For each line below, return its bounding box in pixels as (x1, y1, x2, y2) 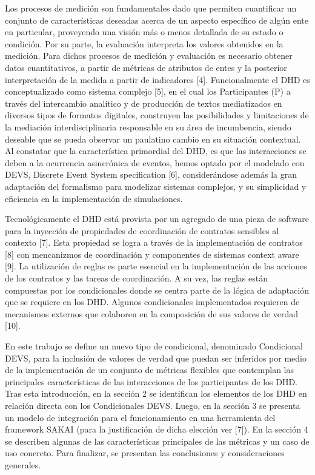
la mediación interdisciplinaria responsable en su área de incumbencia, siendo (5, 120, 291, 133)
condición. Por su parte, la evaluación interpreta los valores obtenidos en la (5, 37, 283, 50)
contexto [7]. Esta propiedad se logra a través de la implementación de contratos (5, 236, 303, 249)
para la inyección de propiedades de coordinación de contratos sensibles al (5, 224, 279, 237)
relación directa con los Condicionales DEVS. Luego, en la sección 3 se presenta (5, 399, 300, 411)
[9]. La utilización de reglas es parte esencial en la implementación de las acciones (5, 260, 307, 272)
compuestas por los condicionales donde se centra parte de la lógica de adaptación (5, 283, 310, 296)
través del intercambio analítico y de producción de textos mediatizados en (5, 96, 282, 109)
